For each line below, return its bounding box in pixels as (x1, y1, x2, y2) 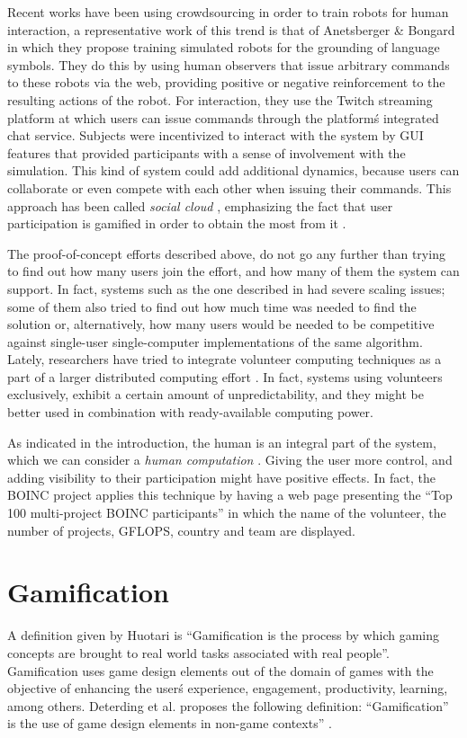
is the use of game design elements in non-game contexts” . (7, 714, 332, 733)
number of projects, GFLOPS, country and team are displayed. (7, 520, 355, 539)
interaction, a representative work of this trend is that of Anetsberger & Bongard (7, 20, 455, 39)
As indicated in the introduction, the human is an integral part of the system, (7, 432, 436, 451)
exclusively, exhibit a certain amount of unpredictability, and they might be (7, 385, 424, 404)
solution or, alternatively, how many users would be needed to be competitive (7, 315, 435, 333)
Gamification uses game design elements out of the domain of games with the (7, 661, 434, 680)
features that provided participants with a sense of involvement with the (7, 143, 406, 162)
